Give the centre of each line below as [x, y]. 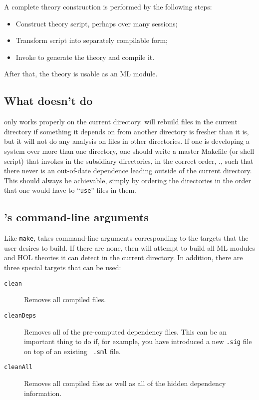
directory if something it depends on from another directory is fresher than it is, [127, 131]
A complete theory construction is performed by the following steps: [108, 6]
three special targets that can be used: [63, 267]
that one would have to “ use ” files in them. [70, 190]
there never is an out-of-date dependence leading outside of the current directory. [128, 171]
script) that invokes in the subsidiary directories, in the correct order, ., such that [129, 161]
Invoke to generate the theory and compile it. [85, 57]
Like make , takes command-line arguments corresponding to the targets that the [126, 238]
